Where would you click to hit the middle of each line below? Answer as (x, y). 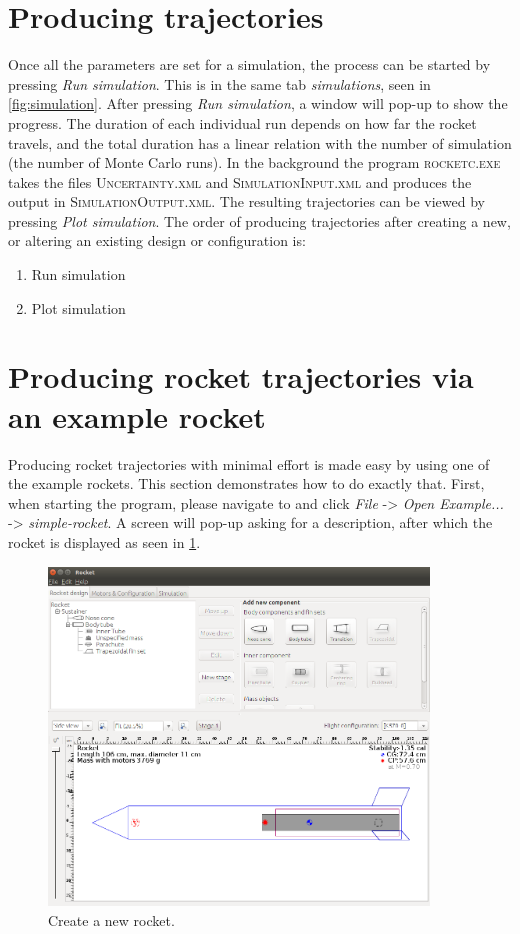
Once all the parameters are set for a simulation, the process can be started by (249, 64)
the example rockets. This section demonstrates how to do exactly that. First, (246, 483)
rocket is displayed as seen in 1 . (104, 541)
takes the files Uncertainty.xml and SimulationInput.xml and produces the (240, 181)
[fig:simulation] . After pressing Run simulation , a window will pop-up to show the (258, 103)
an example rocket (137, 415)
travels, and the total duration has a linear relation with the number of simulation (260, 142)
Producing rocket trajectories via (241, 376)
